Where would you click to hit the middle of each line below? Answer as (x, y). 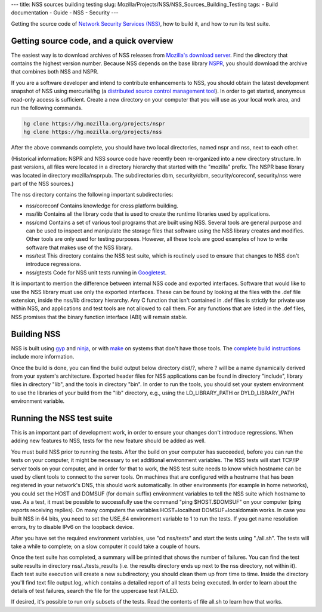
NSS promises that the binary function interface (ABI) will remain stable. (99, 317)
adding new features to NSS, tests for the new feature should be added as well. (108, 441)
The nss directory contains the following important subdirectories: (92, 195)
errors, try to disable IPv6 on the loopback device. (72, 527)
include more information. (43, 357)
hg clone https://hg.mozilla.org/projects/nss (93, 132)
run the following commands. (47, 108)
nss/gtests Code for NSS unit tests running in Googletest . (96, 273)
